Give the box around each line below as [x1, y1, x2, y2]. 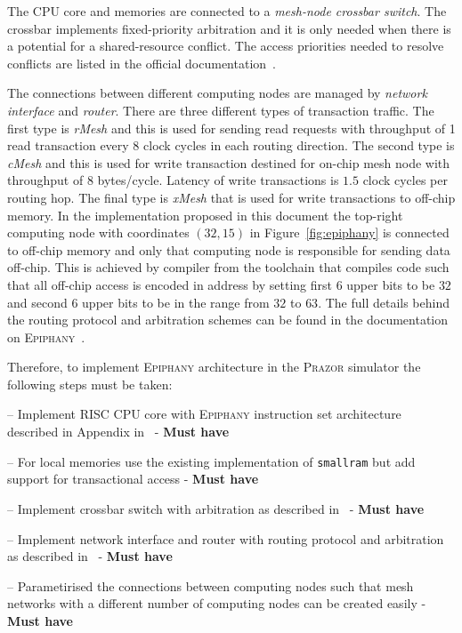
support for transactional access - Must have [7, 469, 259, 488]
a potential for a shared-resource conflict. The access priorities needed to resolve [7, 36, 444, 55]
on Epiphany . [7, 327, 85, 346]
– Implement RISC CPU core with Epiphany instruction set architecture [7, 405, 401, 423]
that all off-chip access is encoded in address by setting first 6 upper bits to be [7, 275, 435, 293]
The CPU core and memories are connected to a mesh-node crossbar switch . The [7, 2, 447, 20]
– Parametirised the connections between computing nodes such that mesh [7, 576, 414, 595]
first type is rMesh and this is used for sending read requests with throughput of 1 [7, 118, 456, 137]
